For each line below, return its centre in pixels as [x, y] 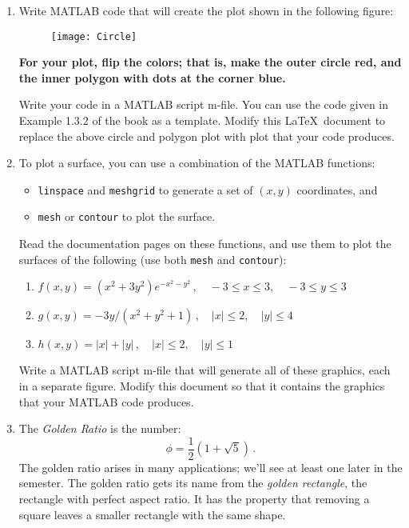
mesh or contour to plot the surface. [127, 216]
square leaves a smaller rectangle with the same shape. [152, 514]
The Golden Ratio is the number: [100, 428]
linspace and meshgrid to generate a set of [145, 189]
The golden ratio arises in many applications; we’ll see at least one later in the [210, 467]
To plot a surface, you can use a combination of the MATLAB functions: [197, 163]
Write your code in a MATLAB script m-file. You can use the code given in [204, 104]
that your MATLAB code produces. [106, 401]
